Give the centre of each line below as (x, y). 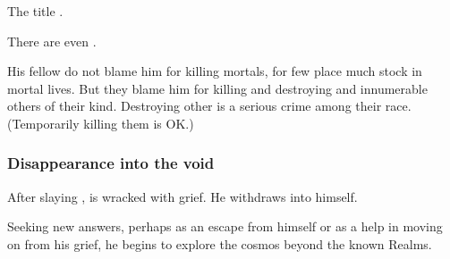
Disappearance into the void (111, 163)
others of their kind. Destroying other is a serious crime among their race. (209, 106)
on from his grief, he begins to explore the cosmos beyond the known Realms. (220, 243)
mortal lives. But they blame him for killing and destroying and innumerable (217, 88)
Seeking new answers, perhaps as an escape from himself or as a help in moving (225, 226)
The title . (35, 11)
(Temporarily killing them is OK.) (101, 123)
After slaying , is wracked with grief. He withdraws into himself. (183, 196)
